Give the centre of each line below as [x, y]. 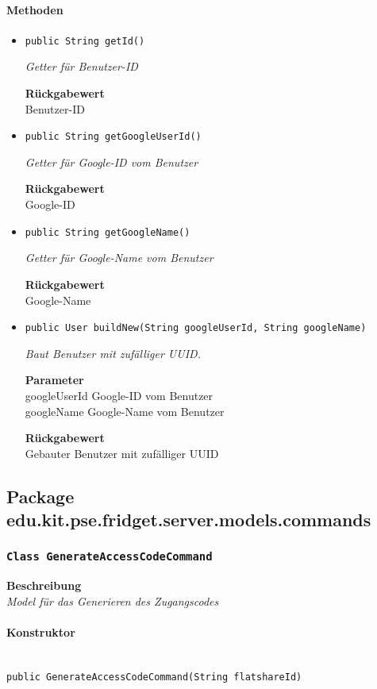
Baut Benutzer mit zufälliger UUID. [113, 353]
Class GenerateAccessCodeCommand [110, 557]
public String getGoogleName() [108, 232]
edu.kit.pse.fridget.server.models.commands [189, 520]
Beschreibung [44, 585]
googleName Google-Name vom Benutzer [125, 411]
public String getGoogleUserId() [113, 137]
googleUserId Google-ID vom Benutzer [119, 395]
